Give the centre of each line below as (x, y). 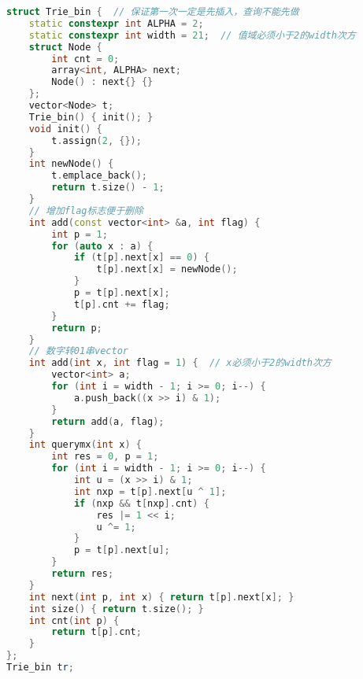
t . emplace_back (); (99, 176)
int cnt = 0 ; (85, 59)
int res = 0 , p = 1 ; (105, 457)
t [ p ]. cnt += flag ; (122, 304)
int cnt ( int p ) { (74, 620)
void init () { (65, 129)
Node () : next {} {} (102, 82)
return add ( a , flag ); (108, 421)
